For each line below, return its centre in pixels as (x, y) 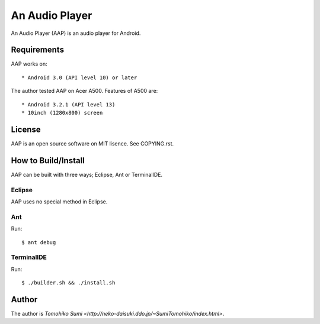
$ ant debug (39, 242)
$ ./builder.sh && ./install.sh (68, 283)
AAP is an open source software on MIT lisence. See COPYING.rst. (92, 143)
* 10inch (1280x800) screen (62, 113)
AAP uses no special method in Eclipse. (59, 202)
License (26, 129)
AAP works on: (29, 64)
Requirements (38, 50)
